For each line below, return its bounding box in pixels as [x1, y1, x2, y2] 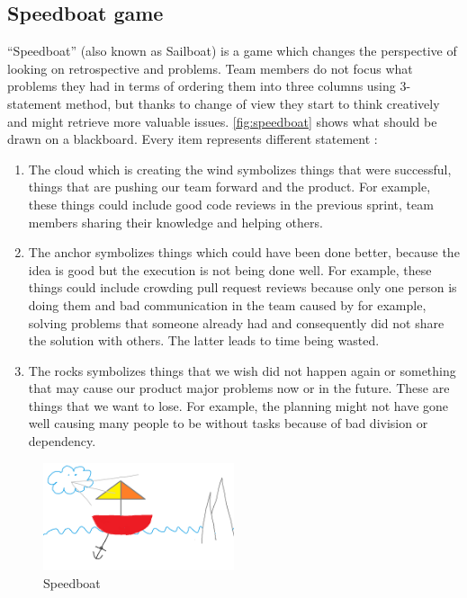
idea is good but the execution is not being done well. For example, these [28, 260, 432, 279]
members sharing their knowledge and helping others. [28, 212, 323, 231]
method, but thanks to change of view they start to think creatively [66, 94, 440, 112]
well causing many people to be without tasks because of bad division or [28, 414, 428, 433]
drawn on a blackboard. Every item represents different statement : [7, 129, 378, 148]
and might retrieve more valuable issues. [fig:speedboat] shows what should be [7, 112, 437, 130]
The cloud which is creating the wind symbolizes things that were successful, [28, 159, 452, 178]
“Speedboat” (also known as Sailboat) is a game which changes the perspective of [7, 41, 457, 60]
